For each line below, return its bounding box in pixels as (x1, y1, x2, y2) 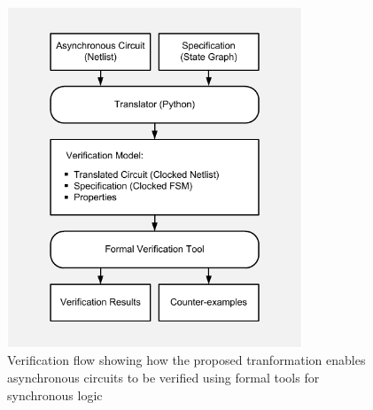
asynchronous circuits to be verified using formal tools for (7, 367, 320, 386)
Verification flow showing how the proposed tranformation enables (7, 351, 366, 369)
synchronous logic (7, 385, 103, 404)
